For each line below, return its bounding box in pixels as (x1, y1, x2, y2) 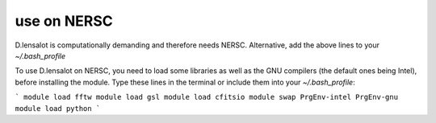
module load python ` (15, 104, 101, 113)
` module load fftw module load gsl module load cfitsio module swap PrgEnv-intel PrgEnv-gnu (15, 92, 399, 102)
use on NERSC (15, 12, 113, 30)
